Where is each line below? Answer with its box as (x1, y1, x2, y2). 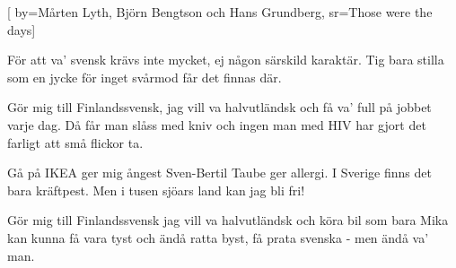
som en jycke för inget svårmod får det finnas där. (7, 67, 282, 86)
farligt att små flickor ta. (7, 133, 144, 151)
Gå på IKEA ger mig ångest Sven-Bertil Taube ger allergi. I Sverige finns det (7, 163, 432, 182)
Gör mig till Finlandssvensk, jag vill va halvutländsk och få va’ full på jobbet (7, 98, 432, 117)
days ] (7, 20, 36, 39)
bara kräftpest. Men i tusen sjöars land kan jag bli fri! (7, 180, 305, 199)
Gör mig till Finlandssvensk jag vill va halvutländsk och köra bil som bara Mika (7, 211, 449, 229)
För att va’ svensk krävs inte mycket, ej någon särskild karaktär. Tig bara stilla (7, 50, 444, 69)
